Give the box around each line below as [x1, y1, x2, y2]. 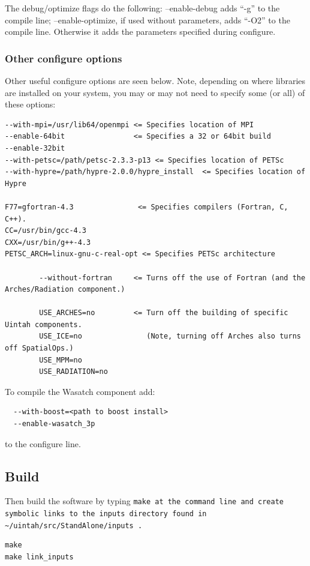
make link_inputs [5, 552, 74, 561]
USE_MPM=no [39, 355, 82, 364]
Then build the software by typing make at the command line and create [5, 495, 284, 507]
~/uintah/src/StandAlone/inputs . [5, 521, 143, 530]
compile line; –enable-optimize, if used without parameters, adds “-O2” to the [5, 13, 290, 26]
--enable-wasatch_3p [13, 420, 95, 429]
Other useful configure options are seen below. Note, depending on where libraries [5, 74, 306, 86]
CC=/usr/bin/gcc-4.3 [5, 226, 87, 235]
